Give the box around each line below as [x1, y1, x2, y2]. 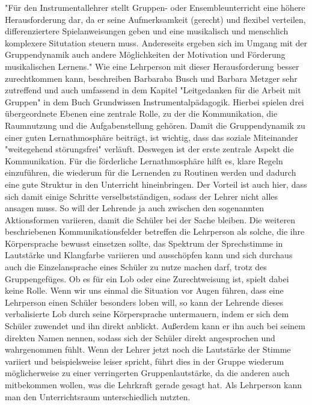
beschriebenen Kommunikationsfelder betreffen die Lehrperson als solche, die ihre [5, 225, 305, 238]
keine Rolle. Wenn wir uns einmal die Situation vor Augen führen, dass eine [5, 284, 284, 297]
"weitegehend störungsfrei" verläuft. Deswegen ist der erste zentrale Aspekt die [5, 143, 294, 155]
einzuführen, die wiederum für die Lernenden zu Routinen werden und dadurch [5, 166, 296, 179]
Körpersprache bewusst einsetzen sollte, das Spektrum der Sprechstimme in [5, 237, 283, 249]
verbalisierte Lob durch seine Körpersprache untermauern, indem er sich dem [5, 308, 289, 320]
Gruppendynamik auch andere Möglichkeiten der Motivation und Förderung [5, 48, 286, 61]
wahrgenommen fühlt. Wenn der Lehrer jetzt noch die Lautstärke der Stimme [5, 343, 291, 356]
